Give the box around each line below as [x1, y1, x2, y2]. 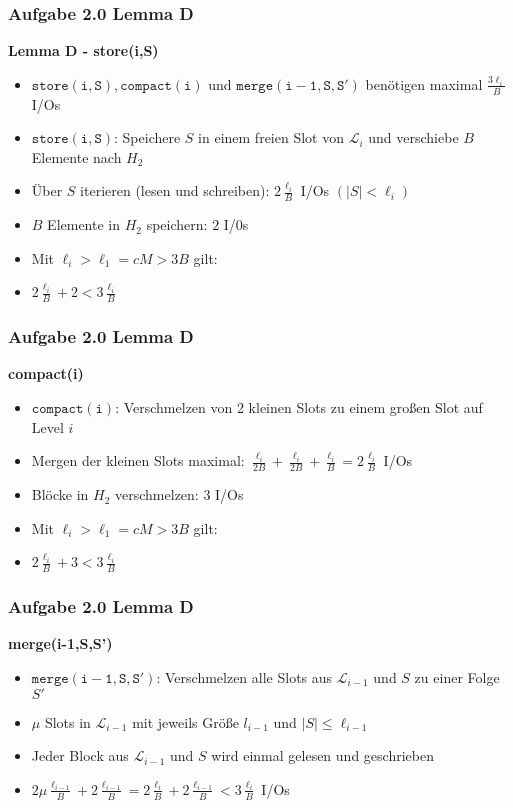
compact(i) [8, 363, 84, 384]
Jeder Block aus [31, 745, 129, 766]
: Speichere [114, 127, 181, 148]
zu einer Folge [414, 666, 500, 687]
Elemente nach [31, 146, 122, 167]
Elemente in [47, 214, 121, 235]
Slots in [44, 711, 91, 732]
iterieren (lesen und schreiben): [80, 180, 270, 201]
